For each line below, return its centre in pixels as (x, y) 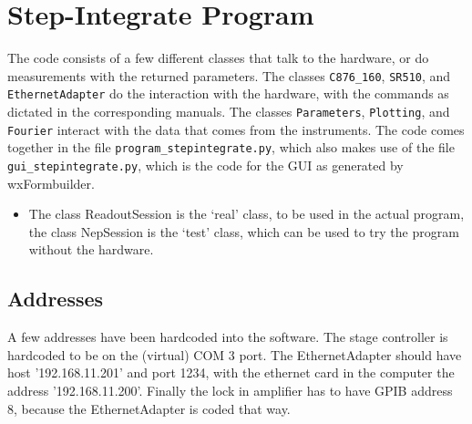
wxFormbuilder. (51, 183)
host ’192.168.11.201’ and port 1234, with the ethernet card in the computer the (231, 372)
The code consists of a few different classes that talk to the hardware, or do (218, 58)
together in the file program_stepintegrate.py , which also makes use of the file (231, 147)
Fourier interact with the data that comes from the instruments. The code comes (236, 129)
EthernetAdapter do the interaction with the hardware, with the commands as (228, 93)
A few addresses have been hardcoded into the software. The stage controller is (228, 337)
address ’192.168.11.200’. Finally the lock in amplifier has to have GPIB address (230, 391)
